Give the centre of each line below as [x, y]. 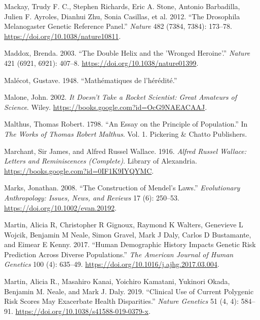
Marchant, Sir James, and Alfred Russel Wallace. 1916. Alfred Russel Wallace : [125, 151]
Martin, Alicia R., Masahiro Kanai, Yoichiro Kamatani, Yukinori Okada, [117, 281]
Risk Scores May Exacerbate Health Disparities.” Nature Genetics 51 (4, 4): [121, 301]
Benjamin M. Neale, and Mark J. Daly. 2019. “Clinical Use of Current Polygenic [129, 291]
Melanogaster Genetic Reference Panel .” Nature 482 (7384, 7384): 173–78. [118, 26]
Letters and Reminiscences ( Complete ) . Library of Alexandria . [101, 161]
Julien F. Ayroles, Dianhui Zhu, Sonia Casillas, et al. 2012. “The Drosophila [122, 16]
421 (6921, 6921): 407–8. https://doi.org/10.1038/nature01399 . [101, 63]
